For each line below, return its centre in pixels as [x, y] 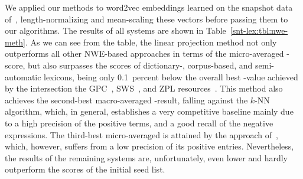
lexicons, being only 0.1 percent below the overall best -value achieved [171, 77]
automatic [23, 77]
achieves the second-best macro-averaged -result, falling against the [126, 100]
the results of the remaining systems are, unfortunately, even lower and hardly [146, 157]
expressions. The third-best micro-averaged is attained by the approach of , [141, 134]
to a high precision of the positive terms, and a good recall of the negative [139, 123]
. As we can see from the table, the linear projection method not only [151, 42]
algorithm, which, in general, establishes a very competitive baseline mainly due [149, 111]
